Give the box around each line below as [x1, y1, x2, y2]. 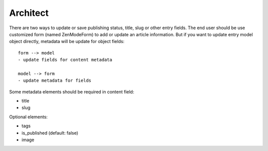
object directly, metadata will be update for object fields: [9, 39, 125, 45]
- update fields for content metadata [18, 57, 113, 63]
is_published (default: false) [21, 130, 78, 136]
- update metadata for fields [18, 78, 92, 84]
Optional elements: [9, 114, 48, 120]
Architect [9, 7, 49, 18]
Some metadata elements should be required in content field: [9, 89, 134, 95]
